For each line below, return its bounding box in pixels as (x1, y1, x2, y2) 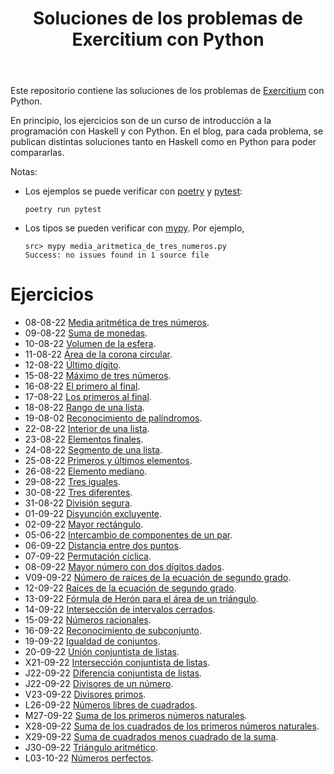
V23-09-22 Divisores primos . (24, 688, 147, 701)
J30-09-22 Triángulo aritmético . (24, 742, 159, 754)
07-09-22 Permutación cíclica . (24, 550, 152, 562)
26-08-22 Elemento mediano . (24, 465, 148, 477)
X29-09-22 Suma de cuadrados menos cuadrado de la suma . (24, 731, 279, 743)
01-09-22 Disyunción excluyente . (24, 508, 163, 520)
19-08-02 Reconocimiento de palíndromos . (24, 412, 203, 424)
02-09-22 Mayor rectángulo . (24, 518, 144, 531)
